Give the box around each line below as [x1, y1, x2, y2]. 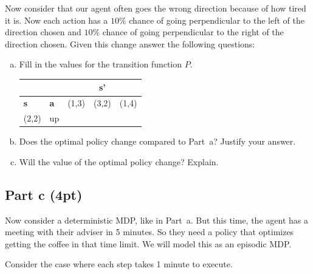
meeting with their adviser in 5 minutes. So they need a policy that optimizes [5, 225, 294, 238]
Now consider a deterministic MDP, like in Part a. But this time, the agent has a [5, 213, 308, 226]
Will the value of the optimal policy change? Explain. [19, 155, 219, 168]
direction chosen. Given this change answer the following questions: [5, 37, 255, 50]
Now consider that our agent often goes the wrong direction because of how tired [5, 2, 306, 14]
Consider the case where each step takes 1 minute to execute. [5, 258, 233, 270]
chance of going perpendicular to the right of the [102, 26, 284, 38]
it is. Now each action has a [5, 13, 108, 26]
